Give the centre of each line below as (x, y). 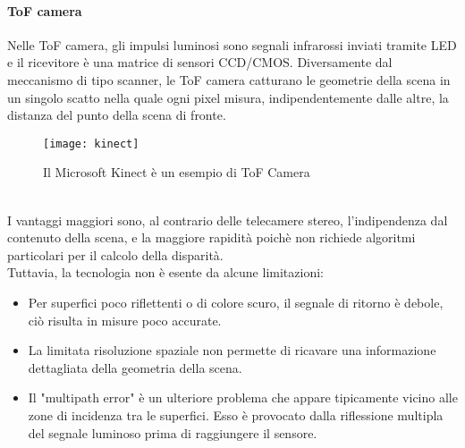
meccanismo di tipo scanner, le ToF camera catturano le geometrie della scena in (229, 79)
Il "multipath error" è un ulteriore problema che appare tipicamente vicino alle (243, 397)
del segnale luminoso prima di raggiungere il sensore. (173, 432)
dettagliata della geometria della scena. (135, 367)
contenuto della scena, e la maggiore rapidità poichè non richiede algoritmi (211, 237)
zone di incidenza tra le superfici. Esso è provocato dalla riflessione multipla (236, 414)
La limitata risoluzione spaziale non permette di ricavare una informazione (232, 350)
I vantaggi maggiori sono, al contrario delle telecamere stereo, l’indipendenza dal (228, 220)
